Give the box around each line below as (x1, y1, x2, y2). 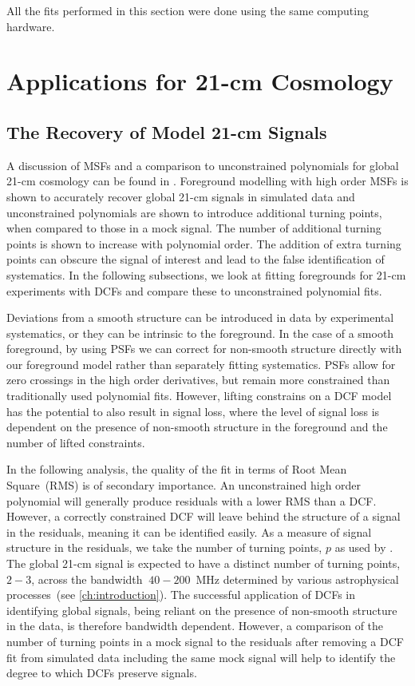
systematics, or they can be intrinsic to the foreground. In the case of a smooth (6, 324, 394, 341)
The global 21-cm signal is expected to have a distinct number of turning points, (6, 555, 401, 572)
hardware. (6, 18, 55, 34)
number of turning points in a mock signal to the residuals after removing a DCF (6, 632, 404, 649)
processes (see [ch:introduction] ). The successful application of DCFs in (6, 586, 356, 603)
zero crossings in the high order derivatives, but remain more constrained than (6, 371, 390, 388)
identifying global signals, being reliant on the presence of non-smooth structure (6, 601, 397, 618)
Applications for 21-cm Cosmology (6, 65, 393, 97)
